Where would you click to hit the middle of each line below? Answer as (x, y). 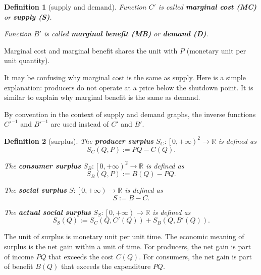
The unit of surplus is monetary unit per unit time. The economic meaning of (124, 236)
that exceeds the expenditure (106, 266)
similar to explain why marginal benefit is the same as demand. (102, 97)
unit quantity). (27, 60)
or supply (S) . (28, 16)
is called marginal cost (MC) (207, 7)
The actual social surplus (48, 212)
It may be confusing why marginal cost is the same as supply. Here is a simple (125, 77)
